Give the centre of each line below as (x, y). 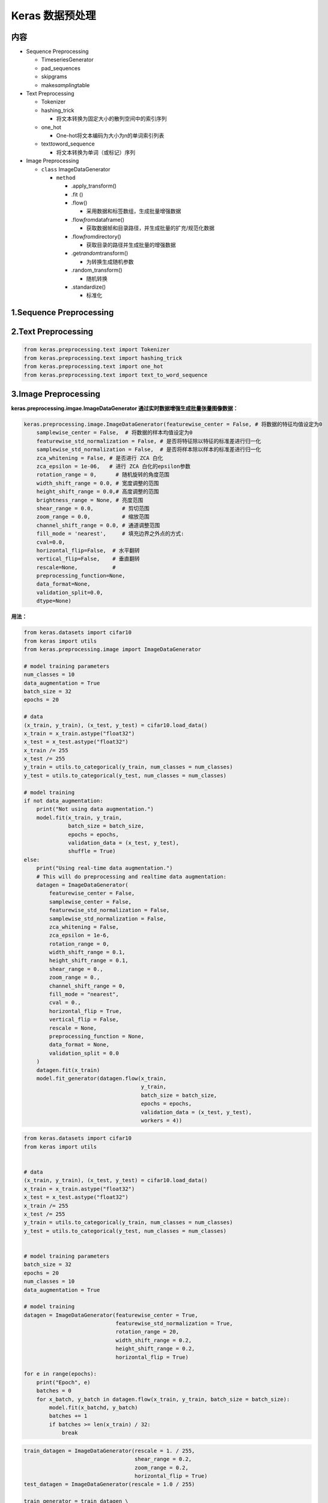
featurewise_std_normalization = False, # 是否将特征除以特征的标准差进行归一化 (149, 441)
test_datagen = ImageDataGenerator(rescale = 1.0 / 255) (109, 1484)
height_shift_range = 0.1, (89, 961)
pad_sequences (61, 68)
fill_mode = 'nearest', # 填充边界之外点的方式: (110, 534)
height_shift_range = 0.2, (155, 1349)
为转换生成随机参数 (110, 262)
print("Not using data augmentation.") (95, 809)
